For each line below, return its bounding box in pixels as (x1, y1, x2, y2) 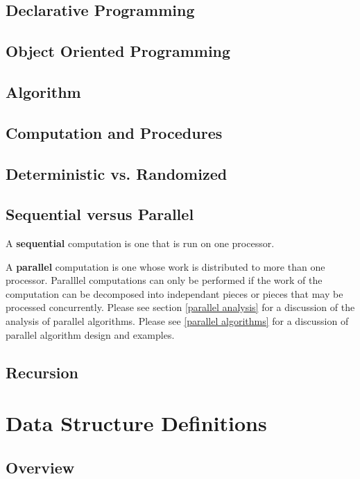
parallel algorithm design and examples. (6, 327, 175, 342)
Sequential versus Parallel (6, 203, 194, 225)
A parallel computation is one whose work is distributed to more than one (6, 259, 325, 274)
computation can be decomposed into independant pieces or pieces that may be (6, 286, 343, 301)
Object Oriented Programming (6, 40, 231, 62)
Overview (6, 456, 75, 478)
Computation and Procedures (6, 121, 223, 143)
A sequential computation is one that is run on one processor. (6, 236, 275, 251)
